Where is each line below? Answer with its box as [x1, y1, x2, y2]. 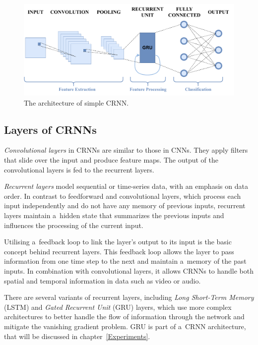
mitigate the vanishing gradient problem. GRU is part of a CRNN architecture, [4, 321, 246, 331]
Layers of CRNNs [4, 121, 97, 137]
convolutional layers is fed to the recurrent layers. [4, 164, 154, 174]
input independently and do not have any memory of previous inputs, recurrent [4, 200, 246, 211]
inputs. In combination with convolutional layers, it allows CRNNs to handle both [4, 266, 254, 276]
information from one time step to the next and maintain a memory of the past [4, 256, 247, 266]
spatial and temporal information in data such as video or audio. [4, 275, 201, 286]
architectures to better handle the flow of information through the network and [4, 311, 245, 322]
